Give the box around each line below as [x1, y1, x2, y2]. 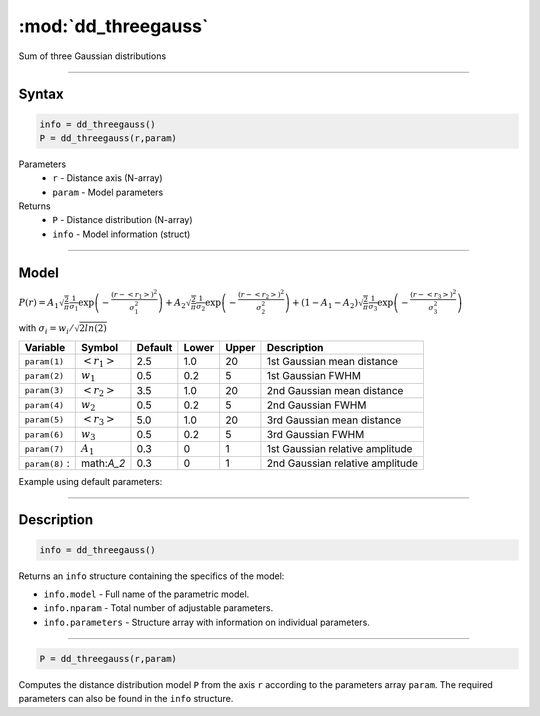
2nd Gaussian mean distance [266, 383, 404, 397]
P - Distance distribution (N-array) [52, 214, 194, 226]
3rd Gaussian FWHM [266, 428, 365, 442]
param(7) [24, 443, 65, 454]
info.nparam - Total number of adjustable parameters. [43, 602, 274, 614]
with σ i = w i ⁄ [18, 321, 73, 336]
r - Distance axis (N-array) [52, 172, 164, 184]
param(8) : [24, 456, 70, 470]
